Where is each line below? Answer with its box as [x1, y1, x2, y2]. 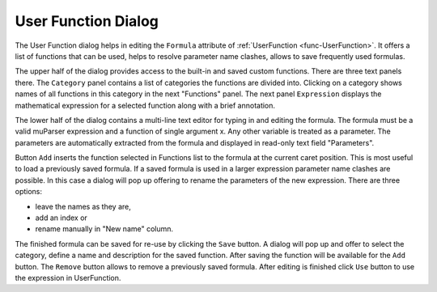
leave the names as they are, [35, 201, 131, 211]
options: [15, 187, 43, 197]
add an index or [35, 213, 88, 222]
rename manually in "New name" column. [35, 224, 174, 234]
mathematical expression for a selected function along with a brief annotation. [15, 100, 275, 110]
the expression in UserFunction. [15, 273, 121, 282]
